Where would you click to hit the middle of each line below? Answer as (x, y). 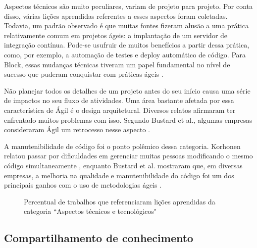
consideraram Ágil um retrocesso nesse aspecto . (77, 129)
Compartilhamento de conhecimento (99, 238)
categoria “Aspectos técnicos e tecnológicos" (90, 211)
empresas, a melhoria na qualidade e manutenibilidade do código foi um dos (119, 175)
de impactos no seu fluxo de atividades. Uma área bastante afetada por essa (119, 100)
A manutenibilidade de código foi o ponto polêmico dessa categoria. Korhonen (122, 146)
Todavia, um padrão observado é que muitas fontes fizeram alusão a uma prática (126, 25)
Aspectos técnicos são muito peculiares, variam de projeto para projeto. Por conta (128, 6)
